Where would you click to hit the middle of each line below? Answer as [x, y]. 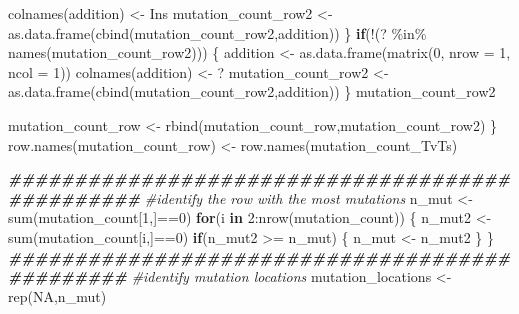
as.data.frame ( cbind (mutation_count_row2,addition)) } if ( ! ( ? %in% [217, 32]
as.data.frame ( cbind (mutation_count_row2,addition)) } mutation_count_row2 [252, 91]
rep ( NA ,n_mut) [57, 295]
